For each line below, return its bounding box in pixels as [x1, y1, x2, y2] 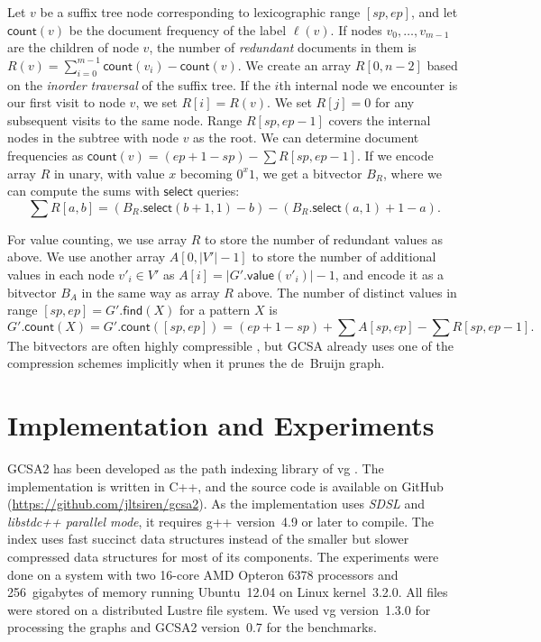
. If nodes [330, 20, 382, 39]
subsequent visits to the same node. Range [7, 110, 243, 129]
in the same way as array [81, 282, 220, 301]
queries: [197, 181, 240, 200]
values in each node [7, 264, 115, 283]
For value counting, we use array [7, 229, 188, 248]
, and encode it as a [335, 264, 445, 283]
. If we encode [356, 145, 434, 164]
